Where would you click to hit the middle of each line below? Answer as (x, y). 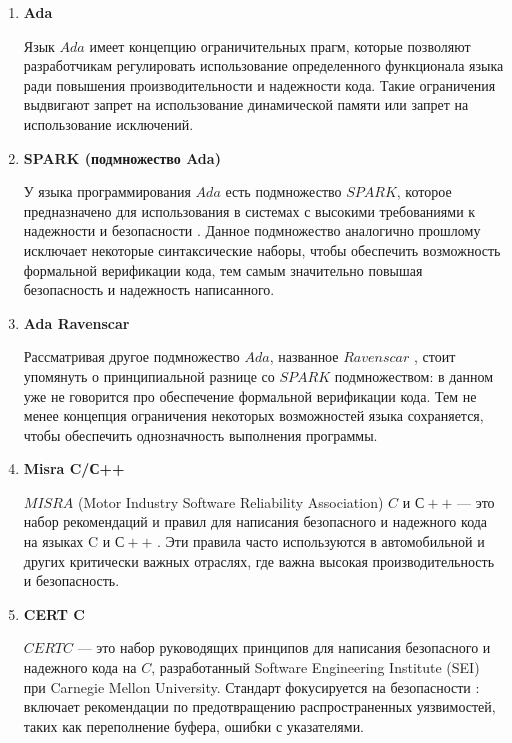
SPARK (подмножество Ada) (122, 157)
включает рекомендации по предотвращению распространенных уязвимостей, (259, 706)
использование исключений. (108, 123)
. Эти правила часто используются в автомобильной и (320, 541)
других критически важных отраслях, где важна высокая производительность (259, 560)
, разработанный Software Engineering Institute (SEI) (315, 667)
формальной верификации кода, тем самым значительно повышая (223, 269)
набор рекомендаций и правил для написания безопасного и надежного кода (255, 521)
